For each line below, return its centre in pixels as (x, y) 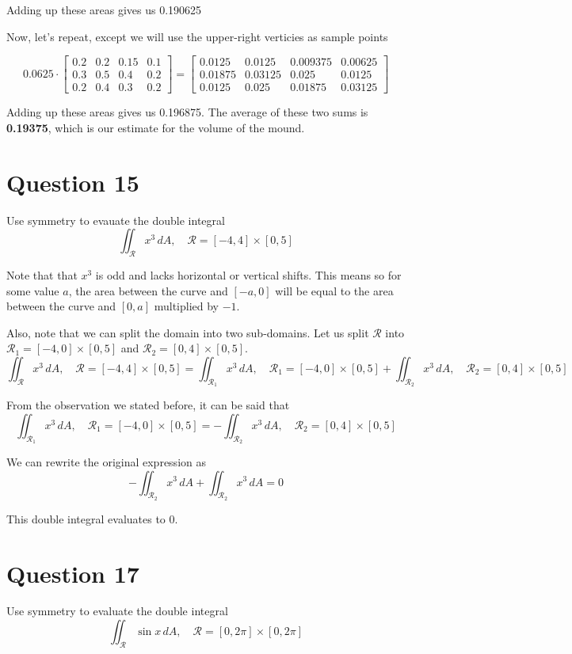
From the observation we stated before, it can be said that (148, 405)
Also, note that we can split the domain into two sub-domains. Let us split (188, 332)
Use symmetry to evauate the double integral (116, 220)
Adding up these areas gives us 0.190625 (104, 10)
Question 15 (73, 182)
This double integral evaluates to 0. (92, 518)
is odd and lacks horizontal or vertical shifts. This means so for (248, 274)
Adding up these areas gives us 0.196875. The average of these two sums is (187, 112)
